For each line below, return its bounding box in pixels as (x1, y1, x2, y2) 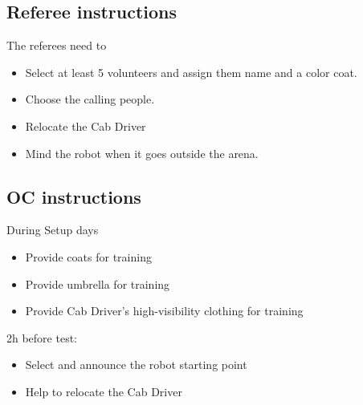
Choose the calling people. (25, 91, 155, 107)
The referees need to (6, 37, 107, 54)
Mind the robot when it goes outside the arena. (25, 144, 259, 161)
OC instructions (6, 184, 141, 209)
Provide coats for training (25, 248, 152, 265)
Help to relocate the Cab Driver (25, 383, 182, 399)
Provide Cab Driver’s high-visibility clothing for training (25, 302, 304, 319)
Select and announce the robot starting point (25, 356, 247, 373)
